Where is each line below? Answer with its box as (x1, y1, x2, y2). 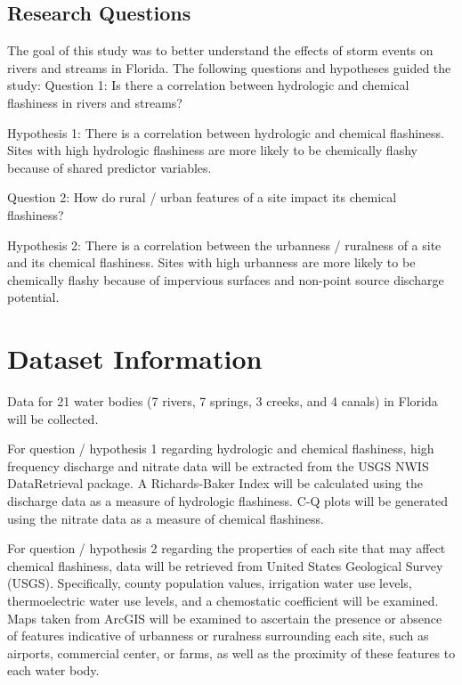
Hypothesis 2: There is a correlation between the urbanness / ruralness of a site (7, 235, 442, 254)
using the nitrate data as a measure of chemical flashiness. (7, 509, 324, 527)
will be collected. (7, 409, 99, 428)
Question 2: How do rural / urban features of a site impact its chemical (7, 188, 397, 207)
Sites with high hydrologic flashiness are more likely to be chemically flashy (7, 141, 417, 159)
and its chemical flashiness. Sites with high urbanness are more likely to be (7, 253, 416, 272)
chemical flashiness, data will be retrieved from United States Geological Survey (7, 556, 443, 575)
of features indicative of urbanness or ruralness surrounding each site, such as (7, 626, 429, 645)
